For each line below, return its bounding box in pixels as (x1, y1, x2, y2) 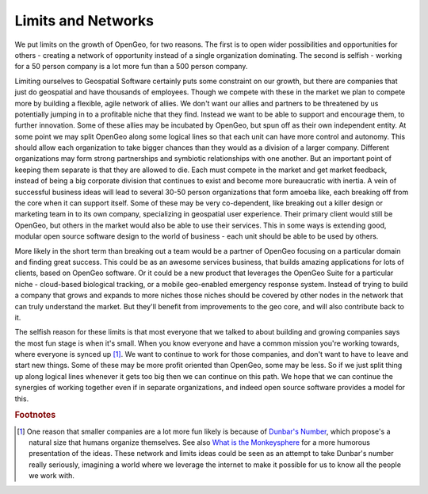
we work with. (29, 471, 75, 481)
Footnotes (14, 409, 56, 420)
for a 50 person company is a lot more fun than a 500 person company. (14, 62, 248, 71)
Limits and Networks (14, 12, 155, 29)
